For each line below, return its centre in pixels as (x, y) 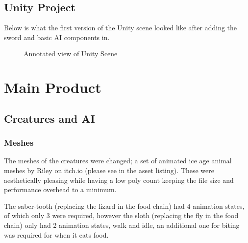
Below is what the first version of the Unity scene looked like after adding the (121, 28)
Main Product (53, 87)
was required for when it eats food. (56, 234)
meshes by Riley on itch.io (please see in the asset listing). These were (109, 170)
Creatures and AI (50, 118)
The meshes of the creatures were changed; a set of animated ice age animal (118, 161)
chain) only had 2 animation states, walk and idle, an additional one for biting (122, 225)
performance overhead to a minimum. (60, 189)
